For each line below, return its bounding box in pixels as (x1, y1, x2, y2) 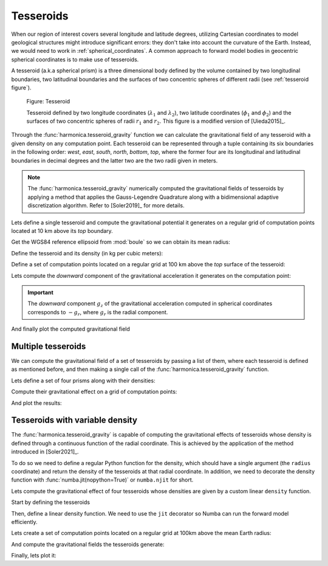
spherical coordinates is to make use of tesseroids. (11, 55, 139, 63)
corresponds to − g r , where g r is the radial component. (27, 308, 168, 317)
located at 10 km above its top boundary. (11, 227, 114, 234)
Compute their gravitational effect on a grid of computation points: (11, 388, 177, 395)
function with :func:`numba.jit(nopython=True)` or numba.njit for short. (11, 476, 194, 483)
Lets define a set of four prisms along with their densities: (11, 377, 155, 384)
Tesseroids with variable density (11, 415, 138, 426)
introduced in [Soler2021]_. (11, 448, 79, 455)
